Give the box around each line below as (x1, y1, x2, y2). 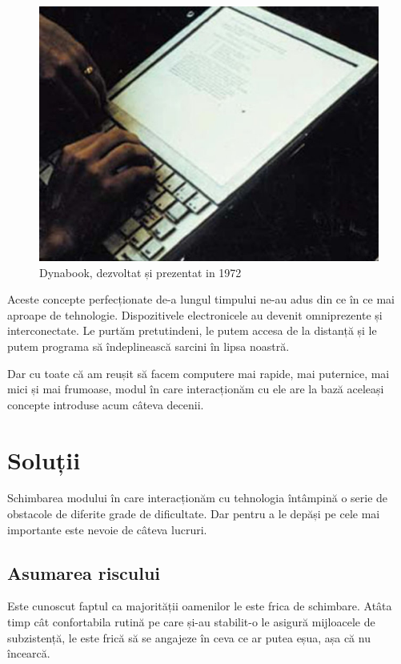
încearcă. (7, 645, 50, 662)
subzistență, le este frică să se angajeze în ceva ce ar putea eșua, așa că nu (7, 629, 371, 646)
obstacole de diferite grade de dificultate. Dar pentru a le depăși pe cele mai (7, 505, 380, 522)
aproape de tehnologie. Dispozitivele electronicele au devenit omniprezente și (7, 306, 383, 323)
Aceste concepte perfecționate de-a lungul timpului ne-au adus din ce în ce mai (7, 291, 395, 308)
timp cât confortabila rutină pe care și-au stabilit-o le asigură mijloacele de (7, 614, 375, 630)
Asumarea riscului (7, 560, 161, 585)
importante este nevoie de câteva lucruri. (7, 521, 207, 537)
